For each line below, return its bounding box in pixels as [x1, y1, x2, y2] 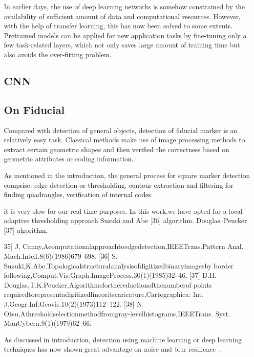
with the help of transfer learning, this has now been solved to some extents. [4, 21, 233, 31]
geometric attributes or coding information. [4, 154, 134, 164]
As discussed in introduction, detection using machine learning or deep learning [4, 334, 242, 344]
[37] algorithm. [4, 224, 48, 235]
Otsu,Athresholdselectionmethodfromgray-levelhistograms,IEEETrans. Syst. [4, 308, 230, 318]
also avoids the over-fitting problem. [4, 49, 112, 59]
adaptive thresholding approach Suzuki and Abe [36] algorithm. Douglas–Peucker [4, 215, 247, 225]
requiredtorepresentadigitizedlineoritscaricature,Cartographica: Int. [4, 289, 204, 299]
